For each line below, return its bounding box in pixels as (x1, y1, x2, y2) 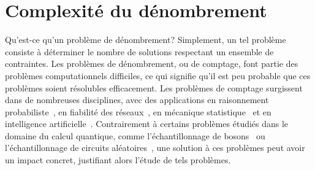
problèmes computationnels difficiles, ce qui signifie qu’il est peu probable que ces (5, 69, 311, 82)
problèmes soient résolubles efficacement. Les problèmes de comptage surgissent (5, 81, 303, 94)
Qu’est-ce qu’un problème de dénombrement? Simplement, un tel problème (5, 33, 286, 46)
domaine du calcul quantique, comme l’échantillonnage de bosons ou (5, 129, 265, 142)
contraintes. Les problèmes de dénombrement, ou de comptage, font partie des (5, 57, 298, 70)
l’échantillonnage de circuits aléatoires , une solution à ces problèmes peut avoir (5, 141, 305, 154)
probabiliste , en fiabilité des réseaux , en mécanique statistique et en (5, 105, 271, 118)
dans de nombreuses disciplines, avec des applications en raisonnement (5, 93, 269, 106)
